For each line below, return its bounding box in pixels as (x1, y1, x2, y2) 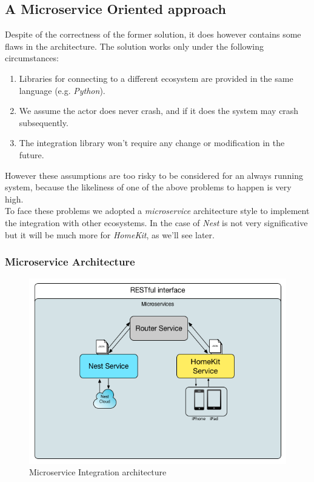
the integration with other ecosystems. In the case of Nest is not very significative (5, 216, 308, 229)
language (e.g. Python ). (19, 84, 105, 96)
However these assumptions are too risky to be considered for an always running (5, 169, 303, 181)
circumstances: (5, 52, 59, 64)
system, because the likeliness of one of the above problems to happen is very (5, 181, 292, 193)
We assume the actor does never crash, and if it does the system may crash (19, 104, 299, 117)
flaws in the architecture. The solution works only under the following (5, 39, 264, 52)
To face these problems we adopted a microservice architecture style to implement (5, 204, 310, 217)
